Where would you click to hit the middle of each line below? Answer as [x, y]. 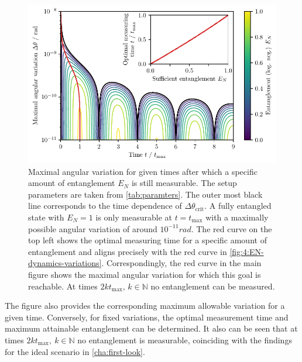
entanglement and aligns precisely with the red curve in [128, 251]
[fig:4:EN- [247, 251]
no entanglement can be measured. [213, 286]
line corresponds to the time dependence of [105, 206]
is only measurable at [134, 217]
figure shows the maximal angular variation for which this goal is [145, 274]
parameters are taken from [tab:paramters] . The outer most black [145, 194]
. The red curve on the [231, 228]
